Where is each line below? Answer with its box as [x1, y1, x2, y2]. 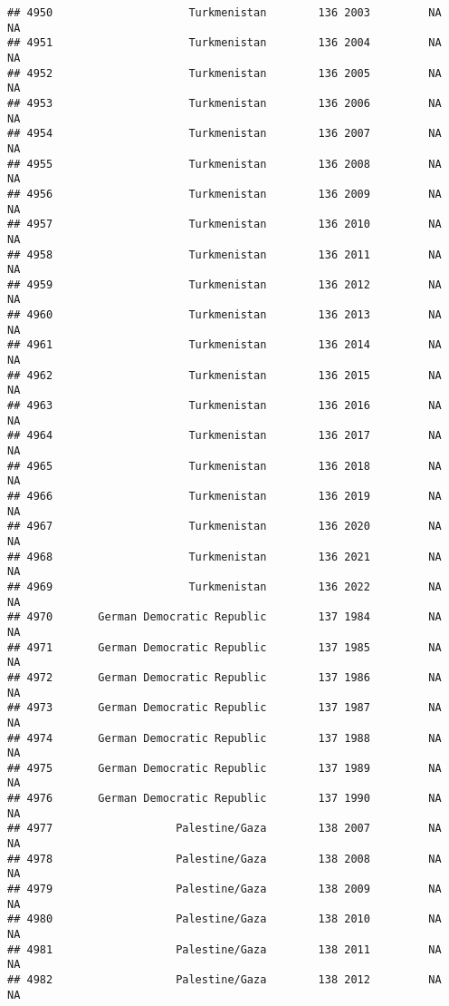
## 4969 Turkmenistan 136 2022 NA [7, 580, 442, 593]
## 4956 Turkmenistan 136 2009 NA [7, 187, 442, 200]
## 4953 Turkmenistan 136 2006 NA [7, 96, 442, 110]
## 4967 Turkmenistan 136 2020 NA [7, 520, 442, 533]
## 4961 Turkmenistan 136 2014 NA [7, 338, 442, 352]
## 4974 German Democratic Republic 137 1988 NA [7, 731, 442, 745]
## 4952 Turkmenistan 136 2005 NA [7, 66, 442, 80]
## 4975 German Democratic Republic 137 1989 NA [7, 761, 442, 775]
